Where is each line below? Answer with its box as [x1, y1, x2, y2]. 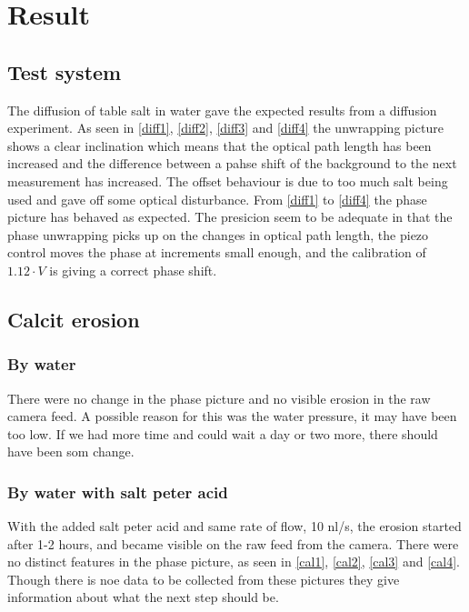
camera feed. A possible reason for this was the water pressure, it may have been [7, 406, 457, 426]
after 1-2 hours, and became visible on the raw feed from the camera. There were [7, 534, 459, 553]
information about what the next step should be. [7, 587, 279, 607]
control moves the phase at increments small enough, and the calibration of [7, 243, 426, 262]
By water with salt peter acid [7, 480, 228, 503]
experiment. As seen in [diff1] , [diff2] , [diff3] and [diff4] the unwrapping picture [7, 118, 444, 137]
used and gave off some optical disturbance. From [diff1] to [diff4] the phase [7, 189, 427, 208]
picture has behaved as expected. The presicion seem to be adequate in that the [7, 207, 453, 226]
